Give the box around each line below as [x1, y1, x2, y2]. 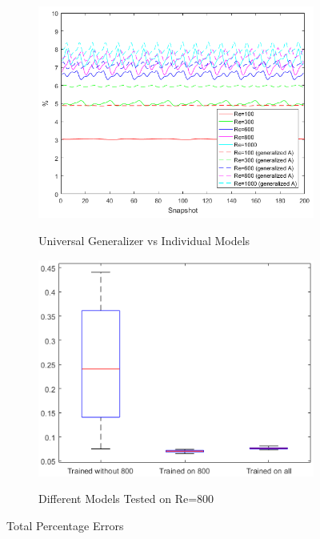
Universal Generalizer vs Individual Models [38, 232, 250, 249]
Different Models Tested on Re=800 [38, 490, 214, 507]
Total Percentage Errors [6, 517, 124, 533]
